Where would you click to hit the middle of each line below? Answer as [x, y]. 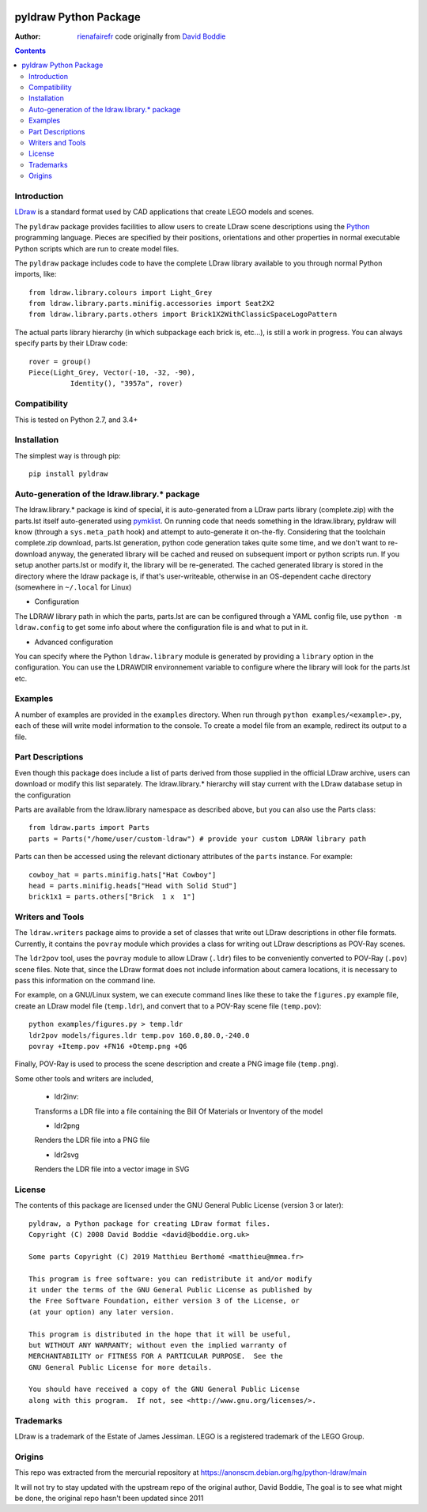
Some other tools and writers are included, [84, 1078]
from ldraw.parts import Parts [89, 828]
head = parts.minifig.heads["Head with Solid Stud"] [133, 886]
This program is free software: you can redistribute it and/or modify [170, 1279]
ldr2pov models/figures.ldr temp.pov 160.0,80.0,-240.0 [139, 1035]
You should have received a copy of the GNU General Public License [164, 1389]
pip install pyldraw [68, 474]
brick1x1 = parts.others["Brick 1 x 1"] [112, 897]
